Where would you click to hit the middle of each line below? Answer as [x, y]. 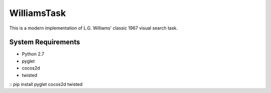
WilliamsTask [38, 13]
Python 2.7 [33, 54]
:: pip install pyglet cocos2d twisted [46, 84]
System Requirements [45, 42]
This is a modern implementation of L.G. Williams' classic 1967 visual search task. [94, 28]
